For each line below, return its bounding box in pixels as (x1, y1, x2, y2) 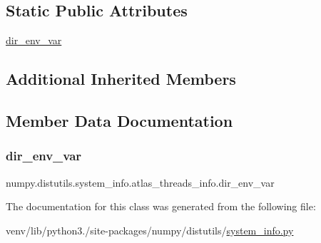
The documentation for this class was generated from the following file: (6, 199, 316, 214)
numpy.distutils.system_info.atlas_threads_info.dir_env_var (6, 175, 275, 190)
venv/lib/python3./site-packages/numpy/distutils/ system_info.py (6, 222, 294, 237)
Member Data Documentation (6, 109, 233, 131)
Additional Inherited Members (6, 68, 236, 90)
